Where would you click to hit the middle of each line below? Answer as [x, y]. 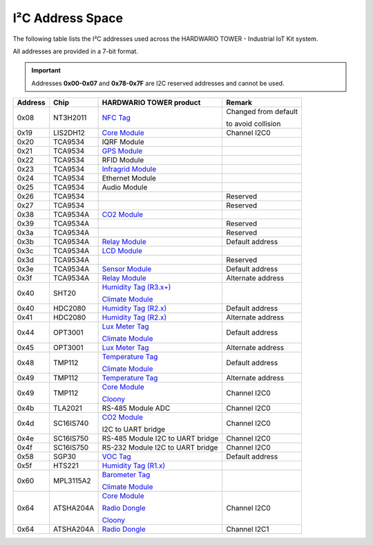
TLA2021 [68, 408]
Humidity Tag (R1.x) [134, 465]
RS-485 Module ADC [136, 408]
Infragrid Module [129, 169]
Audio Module [125, 187]
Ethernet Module [129, 178]
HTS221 [66, 465]
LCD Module [122, 251]
